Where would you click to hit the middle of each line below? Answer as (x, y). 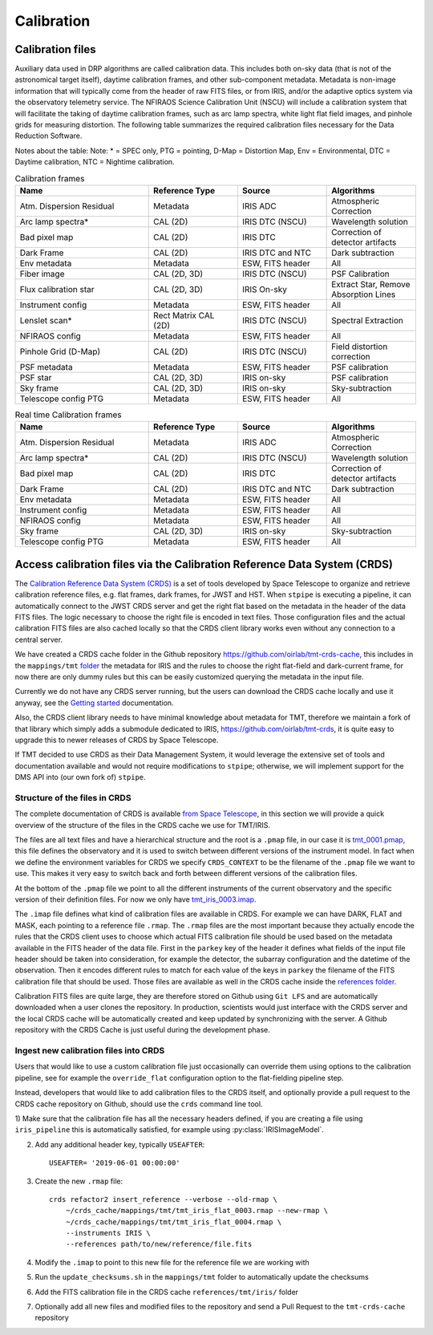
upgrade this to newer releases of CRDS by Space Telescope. (117, 740)
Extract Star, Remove (371, 284)
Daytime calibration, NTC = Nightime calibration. (95, 162)
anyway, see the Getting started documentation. (94, 703)
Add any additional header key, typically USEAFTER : (120, 1144)
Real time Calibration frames (68, 415)
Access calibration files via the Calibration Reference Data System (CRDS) (204, 564)
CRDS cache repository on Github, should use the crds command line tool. (139, 1104)
